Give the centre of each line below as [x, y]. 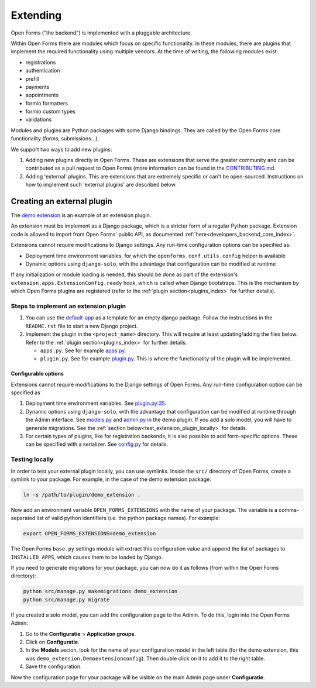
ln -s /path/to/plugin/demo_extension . [82, 495]
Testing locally [32, 459]
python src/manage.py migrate [66, 599]
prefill [32, 78]
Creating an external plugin [61, 201]
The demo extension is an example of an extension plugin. [81, 215]
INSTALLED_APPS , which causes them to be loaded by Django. [87, 557]
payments [37, 87]
